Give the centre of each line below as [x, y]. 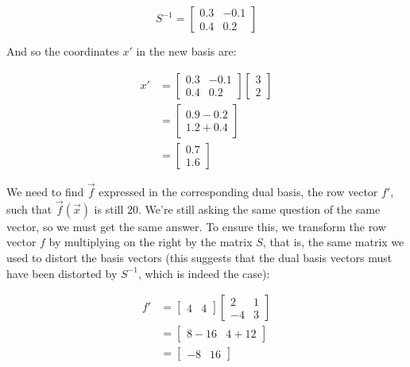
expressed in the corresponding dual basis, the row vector [238, 191]
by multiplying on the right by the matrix [151, 242]
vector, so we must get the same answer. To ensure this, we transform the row [196, 226]
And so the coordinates [63, 51]
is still [109, 209]
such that [29, 209]
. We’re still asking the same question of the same [259, 209]
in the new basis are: [186, 51]
